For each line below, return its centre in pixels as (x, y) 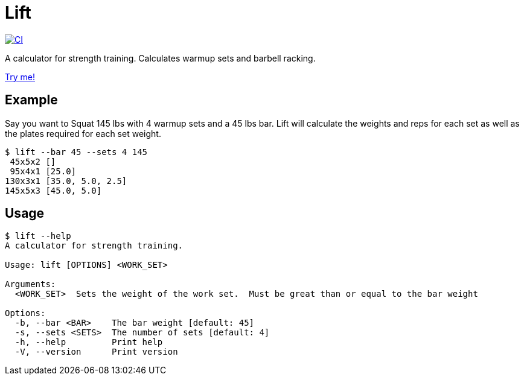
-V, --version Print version (96, 352)
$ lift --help (38, 236)
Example (31, 100)
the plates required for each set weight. (83, 133)
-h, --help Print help (89, 342)
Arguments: (30, 284)
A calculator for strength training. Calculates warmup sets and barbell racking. (160, 58)
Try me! (20, 77)
